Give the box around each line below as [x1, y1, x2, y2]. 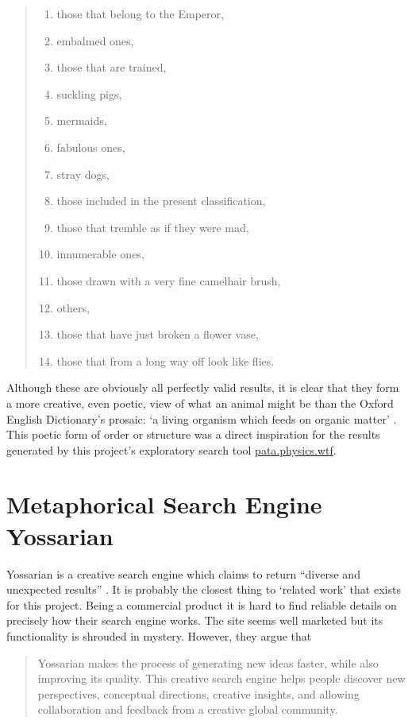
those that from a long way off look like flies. [56, 352, 275, 369]
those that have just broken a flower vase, [56, 326, 259, 343]
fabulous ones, [56, 138, 125, 155]
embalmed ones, [56, 32, 134, 48]
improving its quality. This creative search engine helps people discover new [37, 670, 406, 687]
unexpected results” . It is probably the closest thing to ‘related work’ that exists [6, 581, 401, 598]
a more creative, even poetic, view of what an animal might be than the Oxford [6, 394, 394, 411]
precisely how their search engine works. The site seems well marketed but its [6, 612, 383, 629]
